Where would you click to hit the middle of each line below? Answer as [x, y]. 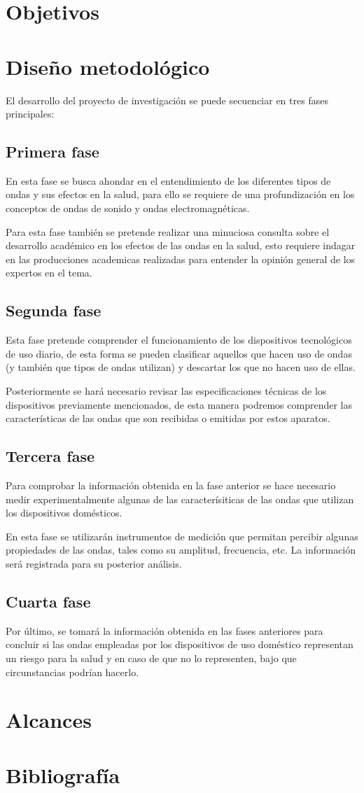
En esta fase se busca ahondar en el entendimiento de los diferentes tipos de [168, 180]
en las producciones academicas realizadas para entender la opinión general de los [181, 259]
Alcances [49, 720]
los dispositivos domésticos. [64, 513]
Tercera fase [50, 456]
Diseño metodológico [108, 66]
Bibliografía [63, 774]
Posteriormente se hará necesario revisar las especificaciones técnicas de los [166, 391]
